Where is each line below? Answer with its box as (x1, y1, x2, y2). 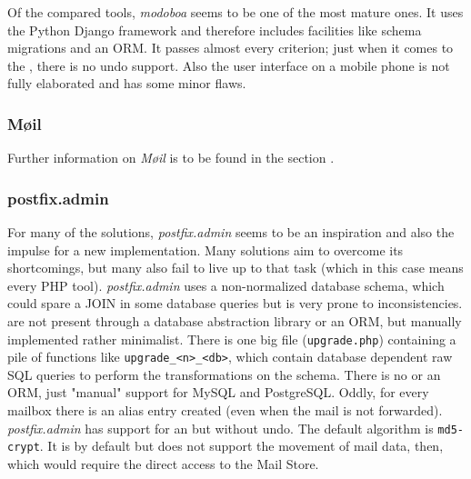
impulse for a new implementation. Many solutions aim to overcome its (7, 240, 404, 259)
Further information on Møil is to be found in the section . (7, 148, 335, 167)
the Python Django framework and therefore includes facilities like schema (7, 20, 422, 39)
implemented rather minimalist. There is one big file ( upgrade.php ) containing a (7, 329, 456, 348)
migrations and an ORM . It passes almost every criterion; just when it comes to (7, 38, 454, 57)
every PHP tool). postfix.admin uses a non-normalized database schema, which (7, 275, 445, 294)
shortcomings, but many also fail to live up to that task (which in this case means (7, 258, 464, 277)
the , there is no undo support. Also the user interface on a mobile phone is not (7, 55, 450, 75)
